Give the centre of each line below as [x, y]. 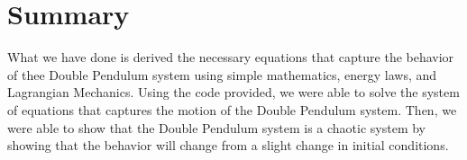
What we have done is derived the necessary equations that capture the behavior [231, 57]
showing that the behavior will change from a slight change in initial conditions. [228, 145]
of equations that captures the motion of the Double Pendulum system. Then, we [232, 109]
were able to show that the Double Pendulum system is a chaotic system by [216, 127]
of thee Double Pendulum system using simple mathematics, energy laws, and [222, 74]
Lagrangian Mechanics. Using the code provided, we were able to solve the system [233, 92]
